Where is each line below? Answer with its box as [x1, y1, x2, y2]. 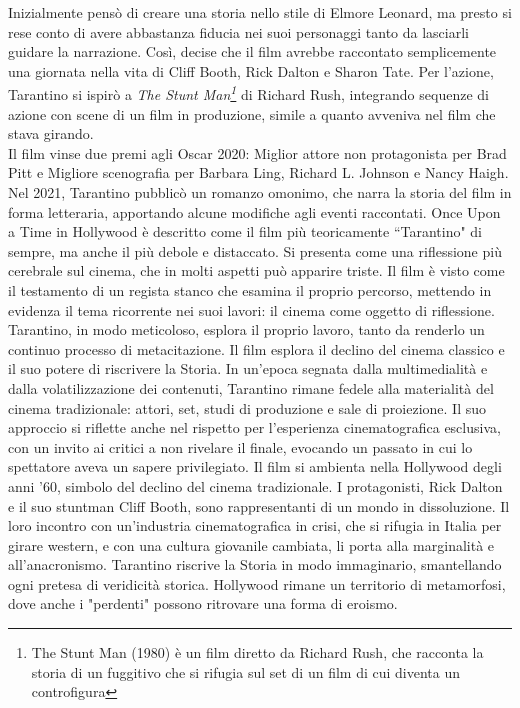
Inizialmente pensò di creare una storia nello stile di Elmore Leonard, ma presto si [8, 2, 512, 22]
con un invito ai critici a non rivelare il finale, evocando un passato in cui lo [8, 436, 473, 457]
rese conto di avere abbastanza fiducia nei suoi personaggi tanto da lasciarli [8, 21, 469, 42]
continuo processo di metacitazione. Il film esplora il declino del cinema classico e [8, 338, 505, 359]
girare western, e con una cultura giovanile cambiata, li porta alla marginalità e [8, 534, 495, 555]
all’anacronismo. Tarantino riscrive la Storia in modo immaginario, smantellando [8, 554, 502, 575]
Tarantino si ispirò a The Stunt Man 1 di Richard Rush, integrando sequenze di [8, 81, 489, 105]
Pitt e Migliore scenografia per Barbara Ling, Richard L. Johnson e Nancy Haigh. [8, 162, 509, 183]
